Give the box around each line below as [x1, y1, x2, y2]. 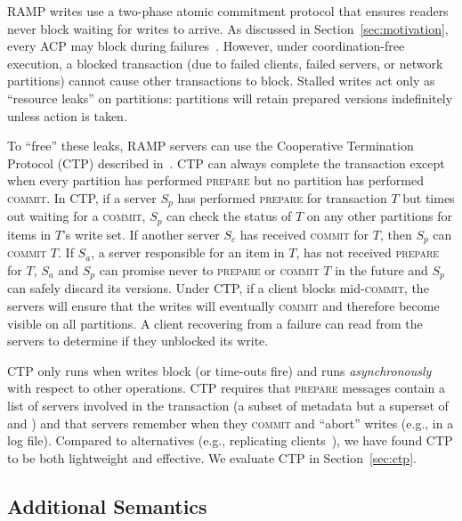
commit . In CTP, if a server [7, 188, 157, 207]
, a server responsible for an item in [91, 243, 285, 262]
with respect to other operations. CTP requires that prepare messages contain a [7, 379, 446, 397]
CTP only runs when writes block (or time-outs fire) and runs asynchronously [7, 361, 432, 379]
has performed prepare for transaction [177, 188, 387, 207]
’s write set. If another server [61, 224, 220, 243]
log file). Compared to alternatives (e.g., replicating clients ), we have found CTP [7, 431, 453, 450]
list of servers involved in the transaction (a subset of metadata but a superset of [7, 395, 449, 414]
